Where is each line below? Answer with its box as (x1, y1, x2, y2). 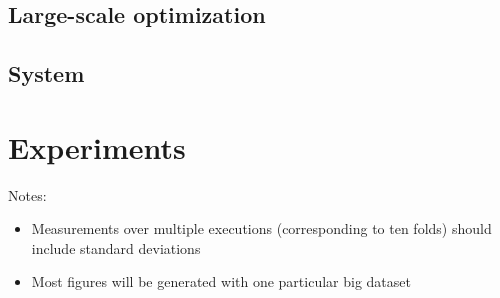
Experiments (8, 126, 186, 167)
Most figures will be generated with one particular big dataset (31, 271, 411, 292)
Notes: (8, 184, 47, 205)
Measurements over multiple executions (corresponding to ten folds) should (31, 218, 492, 239)
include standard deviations (31, 237, 201, 258)
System (8, 58, 85, 89)
